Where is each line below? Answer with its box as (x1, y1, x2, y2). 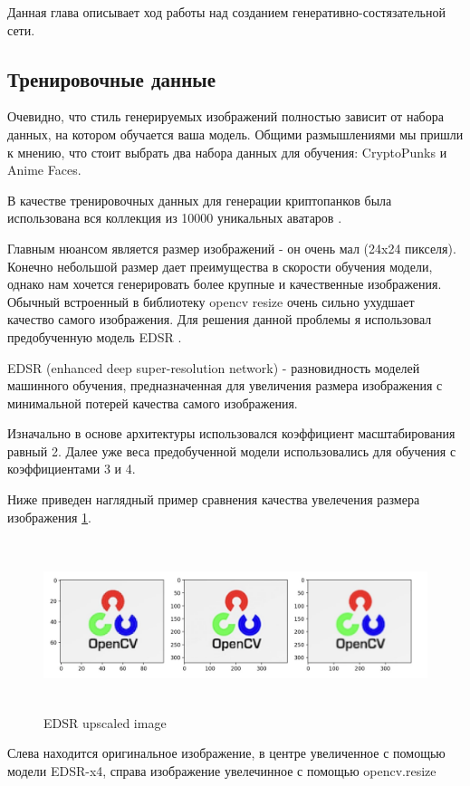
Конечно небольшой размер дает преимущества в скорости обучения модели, (7, 256, 433, 275)
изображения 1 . (7, 507, 91, 526)
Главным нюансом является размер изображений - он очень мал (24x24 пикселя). (7, 238, 456, 257)
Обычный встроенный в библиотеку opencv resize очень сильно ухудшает (7, 292, 415, 311)
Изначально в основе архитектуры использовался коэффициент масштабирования (7, 424, 456, 443)
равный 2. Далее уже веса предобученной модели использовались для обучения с (7, 441, 456, 460)
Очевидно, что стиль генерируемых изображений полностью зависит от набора (7, 107, 444, 126)
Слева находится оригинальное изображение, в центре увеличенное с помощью (7, 743, 446, 762)
